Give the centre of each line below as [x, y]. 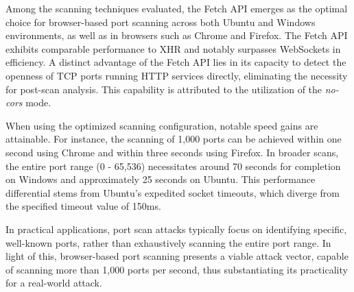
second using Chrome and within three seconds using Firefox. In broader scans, [172, 152]
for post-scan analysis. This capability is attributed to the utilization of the [164, 89]
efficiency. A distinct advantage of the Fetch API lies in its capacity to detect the [176, 62]
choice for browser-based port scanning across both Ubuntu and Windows [161, 22]
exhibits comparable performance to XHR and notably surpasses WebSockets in [173, 48]
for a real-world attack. [54, 283]
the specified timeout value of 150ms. [83, 206]
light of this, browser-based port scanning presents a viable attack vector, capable [177, 256]
